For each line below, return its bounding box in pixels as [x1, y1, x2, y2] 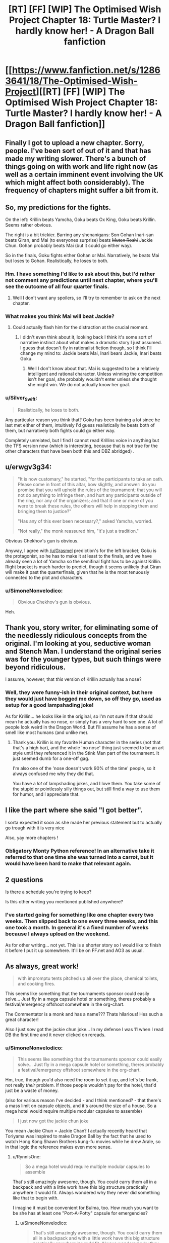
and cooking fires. [17, 981, 55, 987]
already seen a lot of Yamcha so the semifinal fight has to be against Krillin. [5, 559, 161, 565]
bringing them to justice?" [17, 508, 72, 515]
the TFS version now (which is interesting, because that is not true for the [5, 443, 158, 449]
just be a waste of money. [5, 1087, 59, 1093]
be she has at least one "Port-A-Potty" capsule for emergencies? [12, 1210, 148, 1216]
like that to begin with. [12, 1195, 59, 1201]
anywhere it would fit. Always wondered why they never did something [12, 1189, 160, 1195]
